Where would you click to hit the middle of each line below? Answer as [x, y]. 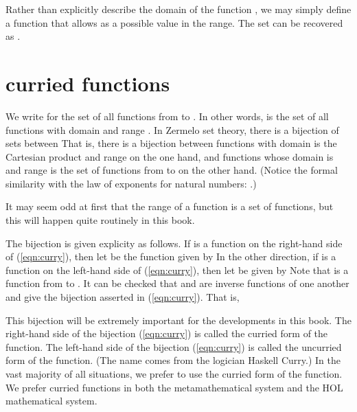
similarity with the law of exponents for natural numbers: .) [131, 183]
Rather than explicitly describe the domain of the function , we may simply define [178, 9]
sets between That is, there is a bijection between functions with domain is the [171, 143]
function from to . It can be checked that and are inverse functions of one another [177, 283]
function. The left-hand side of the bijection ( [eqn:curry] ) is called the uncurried [174, 346]
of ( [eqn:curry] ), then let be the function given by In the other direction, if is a [171, 256]
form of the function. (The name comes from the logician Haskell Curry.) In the [173, 360]
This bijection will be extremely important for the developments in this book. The [178, 320]
